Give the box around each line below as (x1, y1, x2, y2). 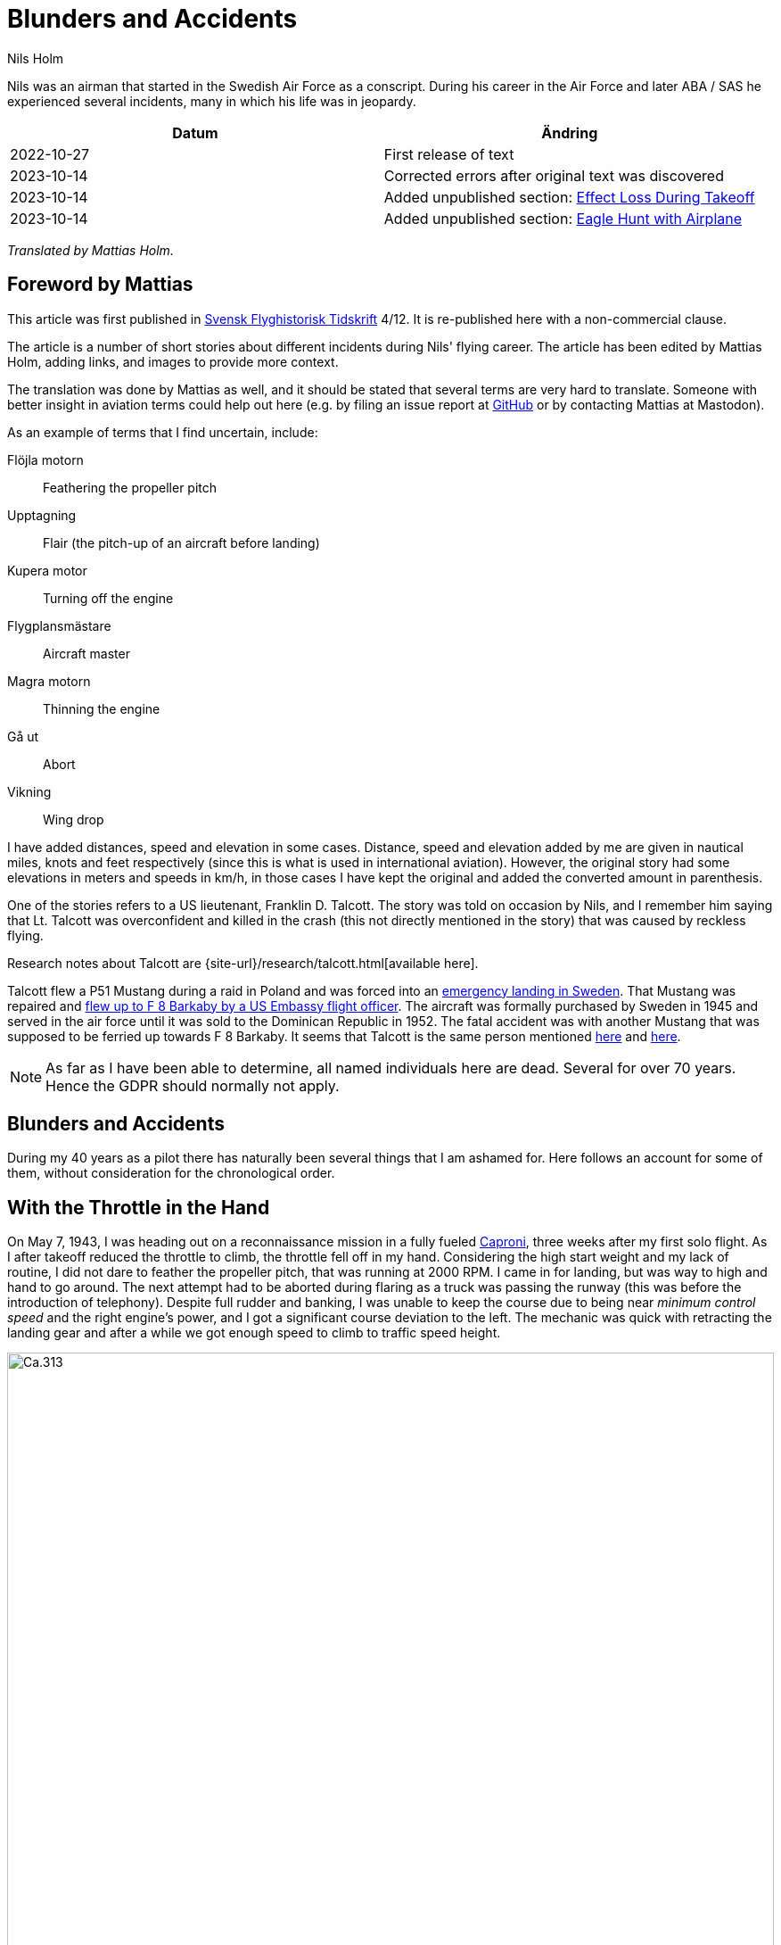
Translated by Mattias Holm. (7, 242, 174, 258)
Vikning (7, 783, 52, 799)
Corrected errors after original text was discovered (383, 166, 724, 185)
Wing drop (43, 811, 104, 827)
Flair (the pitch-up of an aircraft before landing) (43, 534, 320, 550)
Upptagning (7, 507, 77, 523)
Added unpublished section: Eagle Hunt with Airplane (383, 209, 743, 228)
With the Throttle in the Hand (7, 1196, 270, 1219)
